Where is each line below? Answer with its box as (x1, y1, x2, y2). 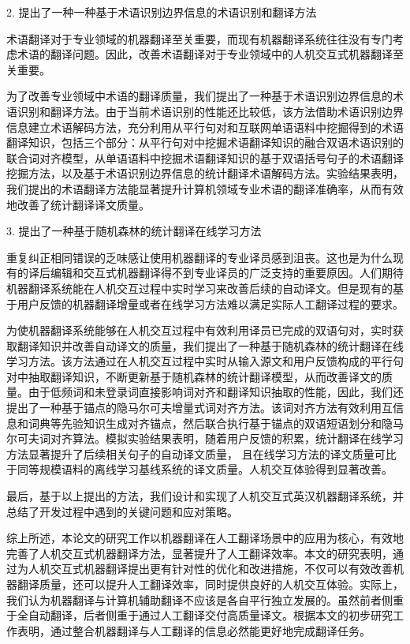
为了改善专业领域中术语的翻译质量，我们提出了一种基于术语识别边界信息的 (6, 88, 393, 104)
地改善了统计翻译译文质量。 (6, 196, 150, 212)
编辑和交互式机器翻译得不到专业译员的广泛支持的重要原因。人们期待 (50, 264, 404, 281)
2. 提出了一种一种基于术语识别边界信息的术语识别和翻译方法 (6, 4, 317, 20)
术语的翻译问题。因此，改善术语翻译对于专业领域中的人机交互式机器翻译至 (17, 46, 404, 62)
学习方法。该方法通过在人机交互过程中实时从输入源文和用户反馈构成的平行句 (6, 353, 404, 369)
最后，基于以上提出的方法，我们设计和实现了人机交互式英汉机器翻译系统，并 (6, 488, 404, 504)
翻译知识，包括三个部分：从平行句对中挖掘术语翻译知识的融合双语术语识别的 (6, 134, 404, 151)
